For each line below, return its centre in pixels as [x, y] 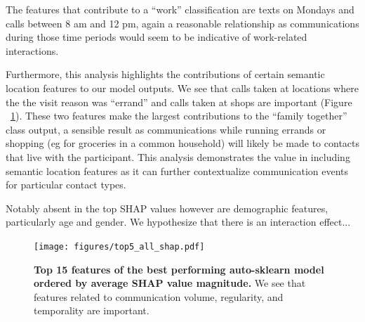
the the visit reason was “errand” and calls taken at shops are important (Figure [179, 102]
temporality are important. [92, 310]
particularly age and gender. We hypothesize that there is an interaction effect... [178, 222]
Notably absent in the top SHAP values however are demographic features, [167, 208]
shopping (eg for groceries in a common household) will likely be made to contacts [183, 143]
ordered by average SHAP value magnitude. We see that [170, 283]
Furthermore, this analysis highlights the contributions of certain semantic [165, 74]
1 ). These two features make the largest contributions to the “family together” [179, 116]
